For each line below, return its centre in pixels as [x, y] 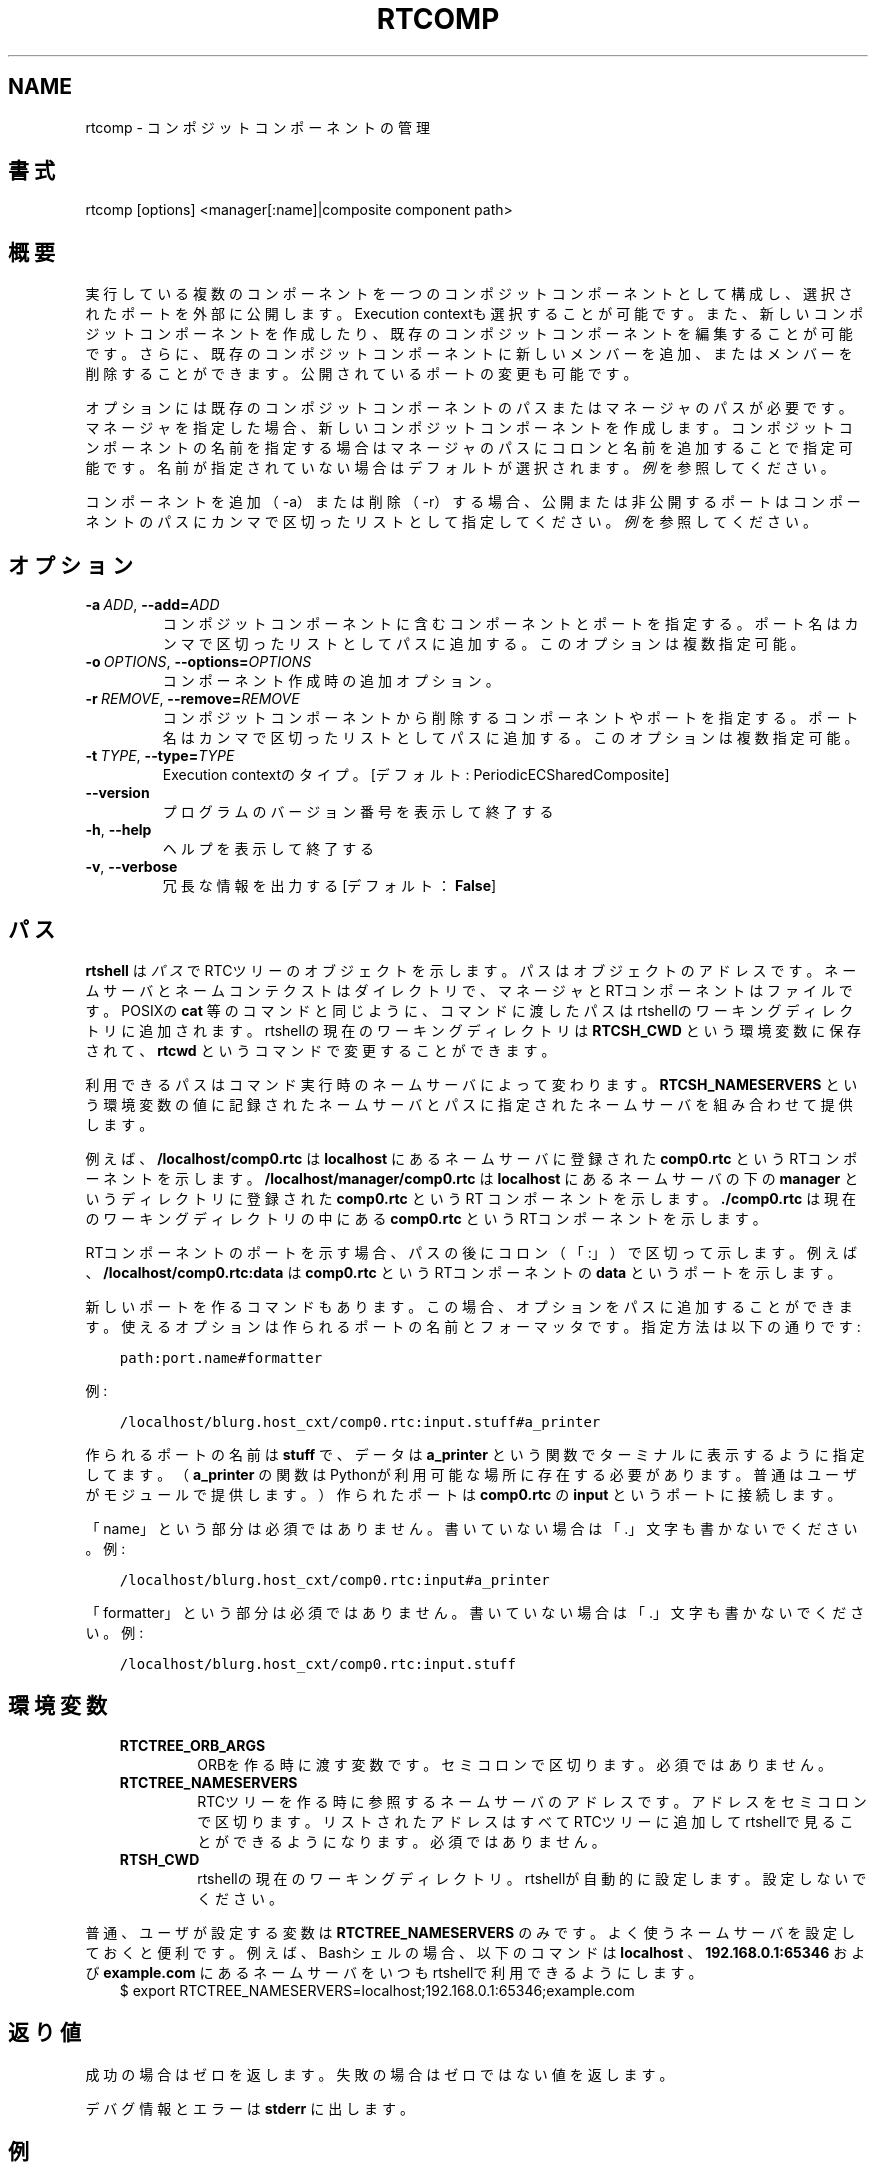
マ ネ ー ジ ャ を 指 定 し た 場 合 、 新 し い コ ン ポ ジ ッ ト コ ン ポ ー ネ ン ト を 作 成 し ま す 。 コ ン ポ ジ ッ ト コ [469, 428]
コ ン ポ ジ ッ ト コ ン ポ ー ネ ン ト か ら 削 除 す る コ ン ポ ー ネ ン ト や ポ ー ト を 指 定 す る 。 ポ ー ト [510, 718]
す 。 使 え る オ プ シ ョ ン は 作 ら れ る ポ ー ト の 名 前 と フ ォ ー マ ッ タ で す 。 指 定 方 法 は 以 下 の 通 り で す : [473, 1326]
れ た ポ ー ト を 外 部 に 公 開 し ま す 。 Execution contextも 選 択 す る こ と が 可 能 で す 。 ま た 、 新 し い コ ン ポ [474, 314]
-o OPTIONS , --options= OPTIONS [198, 662]
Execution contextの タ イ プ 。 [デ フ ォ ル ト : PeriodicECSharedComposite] [416, 775]
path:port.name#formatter [221, 1357]
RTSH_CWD [159, 1859]
